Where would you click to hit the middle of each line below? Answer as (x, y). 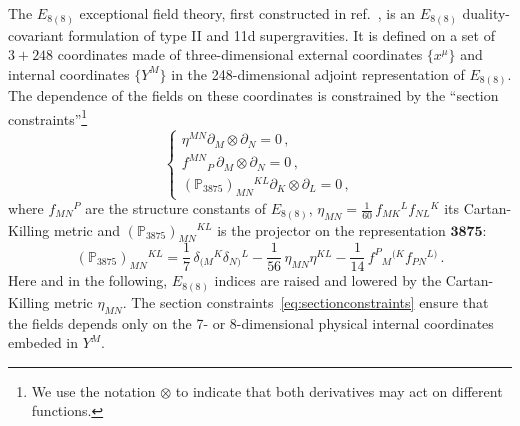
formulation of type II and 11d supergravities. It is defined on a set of (281, 34)
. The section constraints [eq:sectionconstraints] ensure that (305, 301)
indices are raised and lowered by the (328, 280)
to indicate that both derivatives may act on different (339, 390)
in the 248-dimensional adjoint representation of (318, 73)
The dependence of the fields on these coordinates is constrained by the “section (253, 95)
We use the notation (93, 390)
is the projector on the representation (331, 229)
